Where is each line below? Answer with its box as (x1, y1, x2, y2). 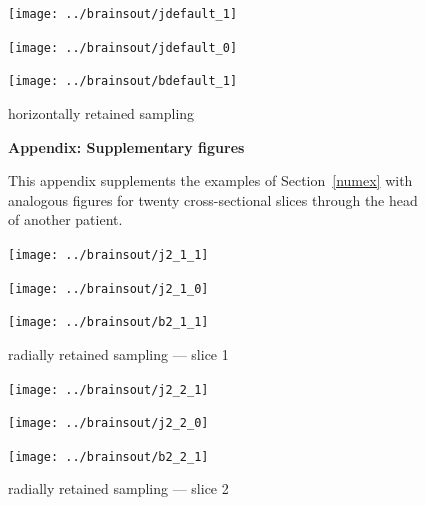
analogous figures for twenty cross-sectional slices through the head (8, 189, 418, 210)
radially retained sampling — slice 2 (8, 478, 229, 499)
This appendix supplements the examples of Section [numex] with (8, 170, 413, 191)
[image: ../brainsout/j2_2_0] (8, 416, 209, 431)
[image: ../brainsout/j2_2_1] (8, 382, 209, 397)
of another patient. (8, 209, 123, 230)
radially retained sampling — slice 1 (8, 343, 229, 364)
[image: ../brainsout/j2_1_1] (8, 247, 209, 262)
